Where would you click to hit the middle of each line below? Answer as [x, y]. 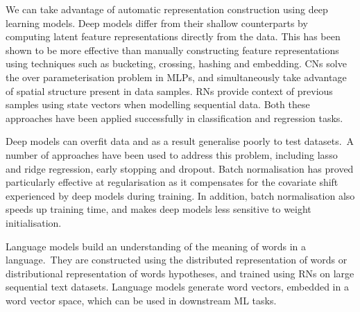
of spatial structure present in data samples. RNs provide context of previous [169, 90]
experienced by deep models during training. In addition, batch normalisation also [180, 195]
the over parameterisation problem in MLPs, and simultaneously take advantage [176, 77]
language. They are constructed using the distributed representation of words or [177, 260]
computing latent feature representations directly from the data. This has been [173, 36]
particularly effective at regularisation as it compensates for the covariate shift [172, 182]
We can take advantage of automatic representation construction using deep [167, 9]
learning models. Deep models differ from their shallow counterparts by [157, 23]
